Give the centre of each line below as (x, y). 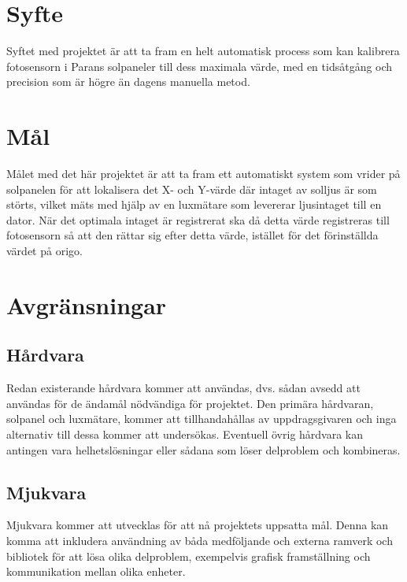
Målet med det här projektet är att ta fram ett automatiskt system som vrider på (203, 174)
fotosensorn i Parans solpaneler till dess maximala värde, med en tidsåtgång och (200, 66)
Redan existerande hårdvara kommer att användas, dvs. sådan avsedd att (183, 388)
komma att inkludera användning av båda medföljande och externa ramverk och (200, 540)
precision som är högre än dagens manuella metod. (128, 82)
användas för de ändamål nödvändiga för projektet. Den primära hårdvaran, (190, 403)
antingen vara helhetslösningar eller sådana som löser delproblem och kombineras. (203, 449)
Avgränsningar (87, 304)
